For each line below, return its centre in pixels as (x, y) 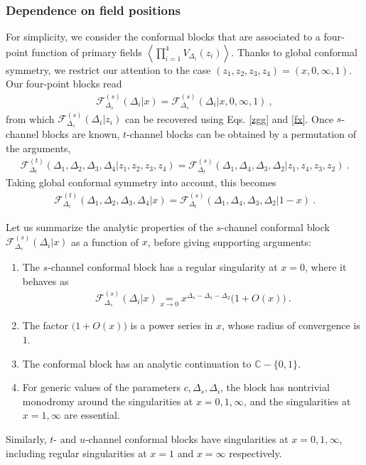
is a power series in (172, 325)
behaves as (45, 280)
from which (30, 118)
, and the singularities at (297, 401)
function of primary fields (87, 52)
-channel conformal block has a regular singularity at (163, 267)
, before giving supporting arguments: (229, 241)
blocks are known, (81, 134)
